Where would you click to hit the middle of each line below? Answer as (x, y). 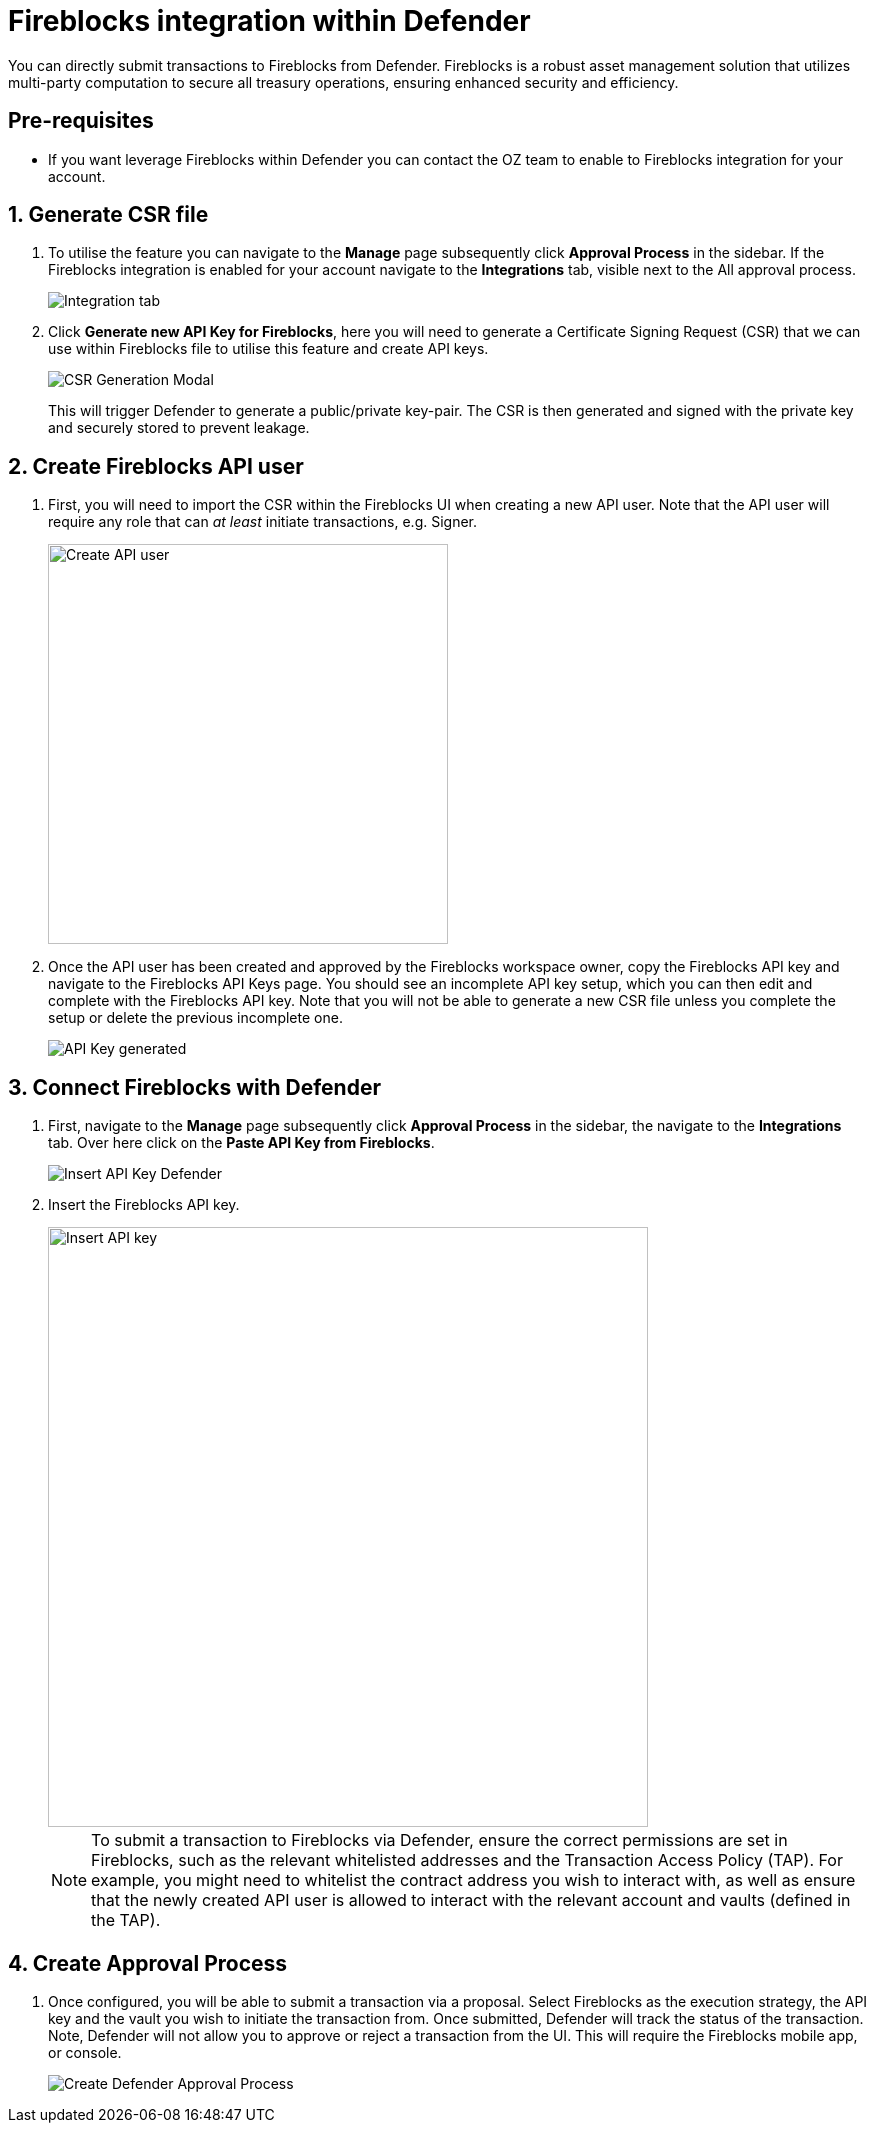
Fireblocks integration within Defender (269, 21)
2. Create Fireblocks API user (156, 466)
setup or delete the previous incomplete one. (195, 1018)
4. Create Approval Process (148, 1963)
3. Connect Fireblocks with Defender (194, 1087)
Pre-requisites (81, 121)
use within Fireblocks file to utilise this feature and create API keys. (268, 349)
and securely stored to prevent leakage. (179, 428)
